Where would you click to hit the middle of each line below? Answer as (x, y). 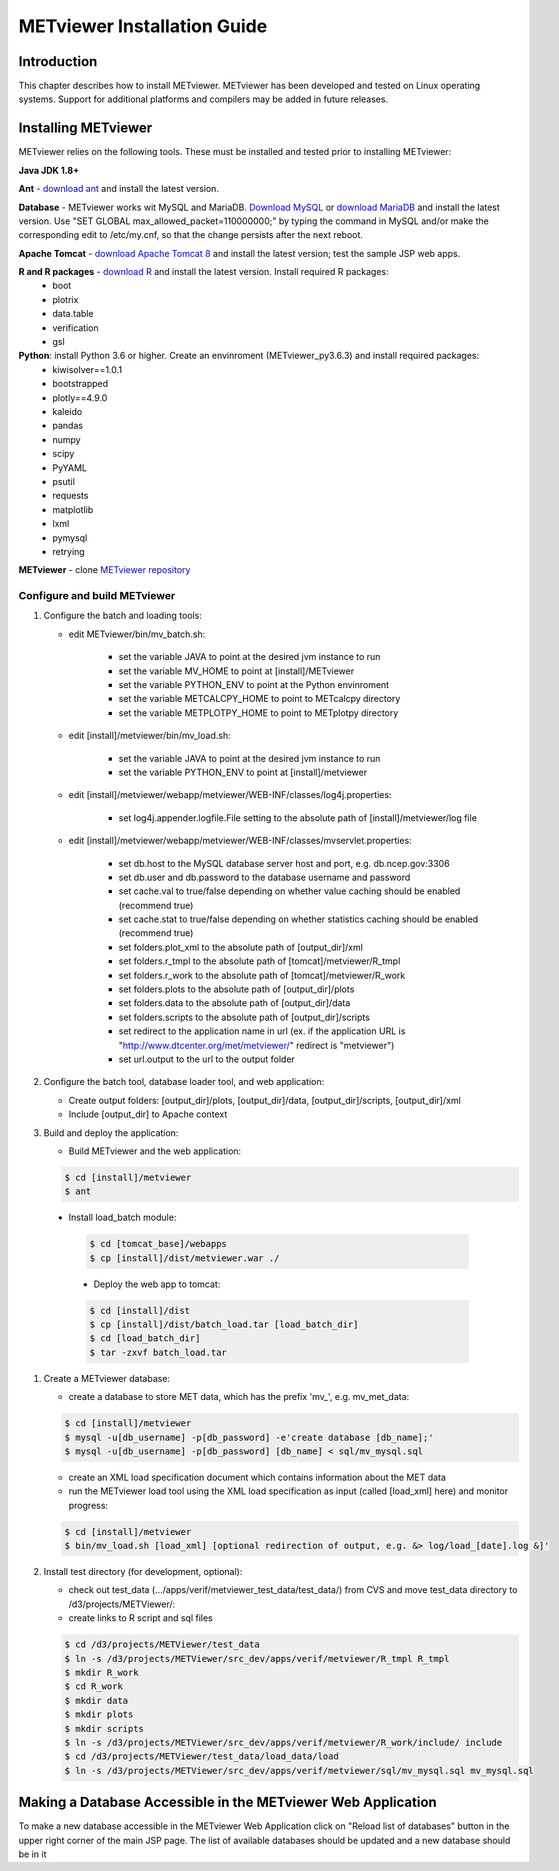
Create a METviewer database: (106, 1378)
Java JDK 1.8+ (49, 170)
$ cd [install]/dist (139, 1310)
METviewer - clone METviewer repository (104, 570)
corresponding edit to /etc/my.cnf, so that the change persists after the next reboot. (191, 235)
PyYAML (70, 467)
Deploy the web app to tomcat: (157, 1284)
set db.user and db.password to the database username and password (264, 877)
